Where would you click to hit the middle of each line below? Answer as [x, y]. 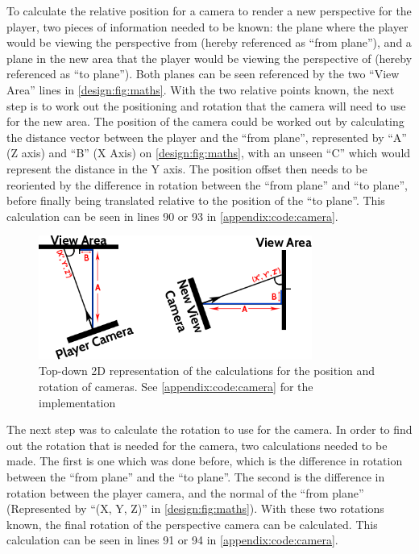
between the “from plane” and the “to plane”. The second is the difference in [196, 477]
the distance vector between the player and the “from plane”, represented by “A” [207, 137]
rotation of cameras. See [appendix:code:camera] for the [176, 387]
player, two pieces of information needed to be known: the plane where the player [207, 26]
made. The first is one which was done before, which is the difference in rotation [205, 461]
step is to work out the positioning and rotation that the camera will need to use [206, 105]
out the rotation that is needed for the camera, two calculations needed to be [197, 445]
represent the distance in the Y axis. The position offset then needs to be [187, 168]
